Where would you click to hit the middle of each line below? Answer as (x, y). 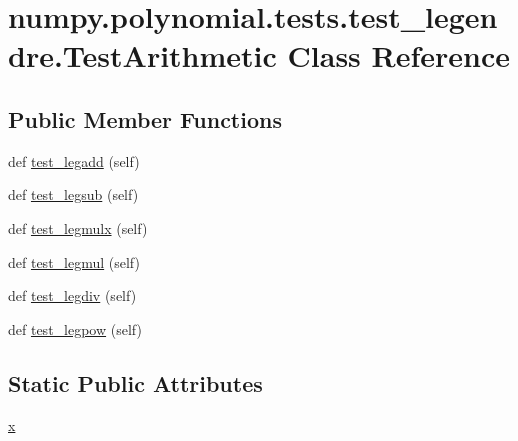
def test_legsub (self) (73, 194)
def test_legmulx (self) (78, 227)
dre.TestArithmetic (142, 55)
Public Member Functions (145, 118)
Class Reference (399, 55)
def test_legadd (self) (74, 160)
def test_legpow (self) (75, 328)
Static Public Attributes (135, 382)
